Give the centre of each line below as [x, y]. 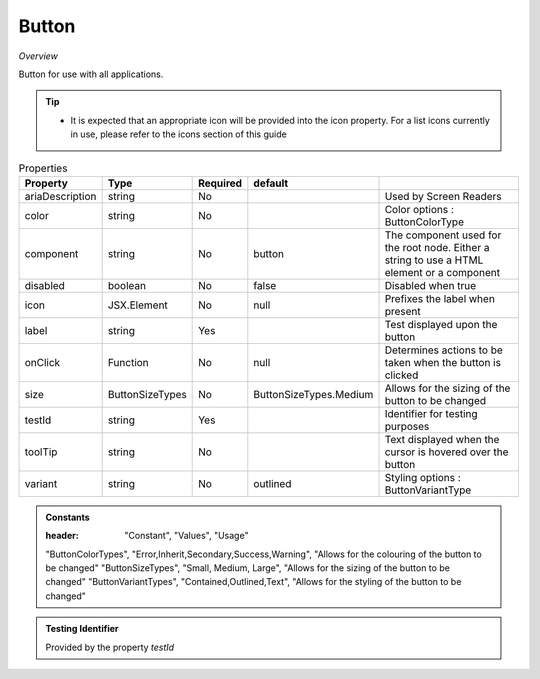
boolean [127, 285]
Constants [67, 517]
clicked [401, 375]
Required [220, 183]
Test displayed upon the [441, 324]
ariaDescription [60, 196]
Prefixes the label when [439, 298]
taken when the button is [443, 362]
